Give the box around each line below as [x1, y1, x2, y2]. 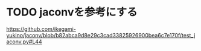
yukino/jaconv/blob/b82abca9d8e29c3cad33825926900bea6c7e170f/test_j [6, 31, 196, 39]
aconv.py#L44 [6, 38, 42, 45]
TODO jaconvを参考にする [6, 5, 138, 19]
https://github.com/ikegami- [6, 25, 77, 33]
